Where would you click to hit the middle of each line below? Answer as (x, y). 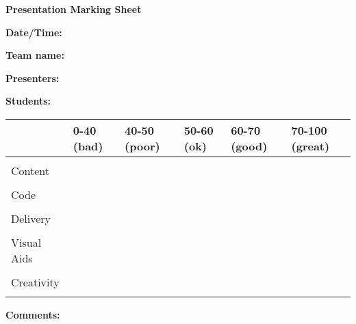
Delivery (31, 218)
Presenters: (33, 78)
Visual (26, 242)
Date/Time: (34, 32)
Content (30, 170)
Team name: (35, 55)
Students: (28, 101)
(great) (310, 146)
